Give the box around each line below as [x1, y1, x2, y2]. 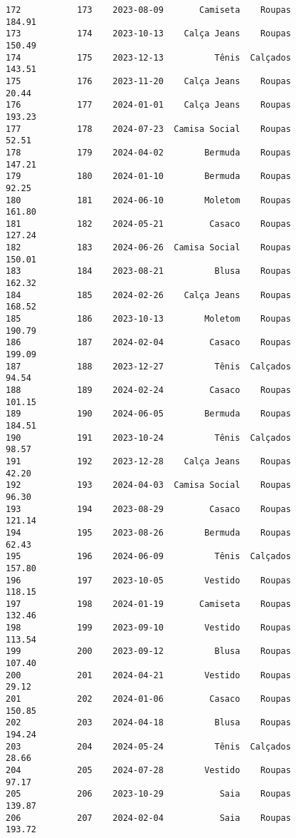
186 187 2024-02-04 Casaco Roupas [6, 337, 291, 348]
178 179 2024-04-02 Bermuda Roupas [6, 147, 291, 158]
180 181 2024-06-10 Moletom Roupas [6, 195, 291, 205]
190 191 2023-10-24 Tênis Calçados [6, 432, 291, 443]
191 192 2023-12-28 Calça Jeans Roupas [6, 456, 291, 466]
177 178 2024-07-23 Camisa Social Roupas [6, 123, 291, 134]
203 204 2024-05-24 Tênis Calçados [6, 741, 291, 752]
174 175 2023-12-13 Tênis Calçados [6, 52, 291, 63]
